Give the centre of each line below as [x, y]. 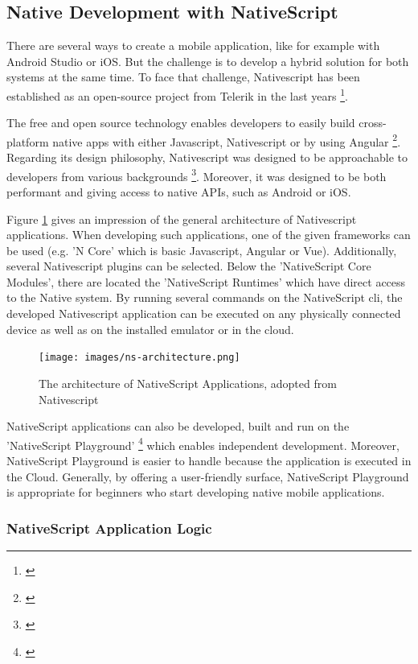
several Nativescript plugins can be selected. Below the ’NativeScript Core [189, 266]
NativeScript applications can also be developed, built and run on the [178, 426]
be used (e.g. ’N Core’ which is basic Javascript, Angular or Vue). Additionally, [202, 250]
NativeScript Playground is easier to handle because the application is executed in [209, 460]
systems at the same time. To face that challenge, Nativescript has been [183, 77]
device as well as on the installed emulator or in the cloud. [150, 329]
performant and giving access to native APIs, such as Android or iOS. [179, 191]
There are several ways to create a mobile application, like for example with [193, 45]
